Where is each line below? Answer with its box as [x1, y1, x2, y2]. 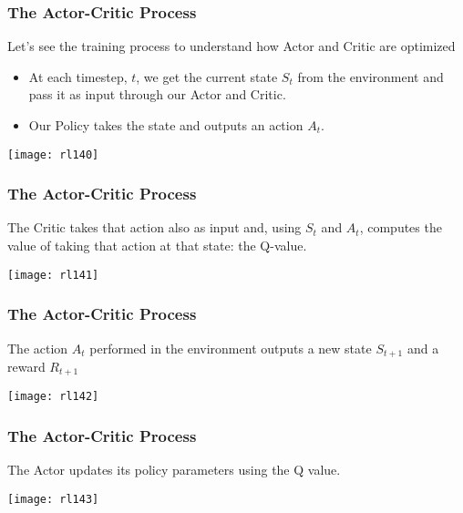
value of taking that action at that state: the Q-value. [7, 236, 307, 255]
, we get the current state [136, 67, 278, 86]
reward [7, 356, 46, 375]
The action [7, 338, 68, 357]
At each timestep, [28, 67, 128, 86]
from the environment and [297, 67, 444, 86]
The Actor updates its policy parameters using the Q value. [7, 460, 341, 479]
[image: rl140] [7, 148, 99, 161]
